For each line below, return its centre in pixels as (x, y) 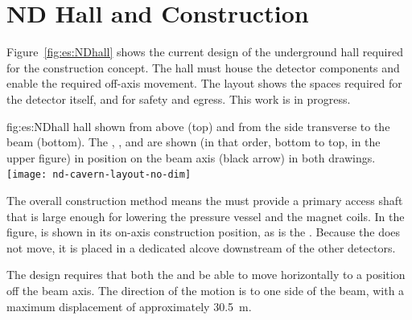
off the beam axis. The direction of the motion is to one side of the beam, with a (206, 290)
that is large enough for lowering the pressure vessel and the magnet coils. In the (206, 216)
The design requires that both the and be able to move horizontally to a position (206, 275)
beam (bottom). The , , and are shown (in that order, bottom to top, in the (194, 142)
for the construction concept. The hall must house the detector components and (203, 67)
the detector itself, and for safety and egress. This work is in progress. (179, 98)
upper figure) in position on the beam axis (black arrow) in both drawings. (191, 157)
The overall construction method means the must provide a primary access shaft (205, 200)
